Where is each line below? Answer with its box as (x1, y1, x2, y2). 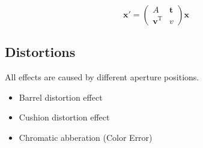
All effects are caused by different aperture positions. (5, 71, 199, 83)
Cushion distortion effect (19, 111, 110, 123)
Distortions (5, 43, 76, 61)
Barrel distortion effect (19, 90, 103, 103)
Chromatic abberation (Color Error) (19, 131, 153, 143)
